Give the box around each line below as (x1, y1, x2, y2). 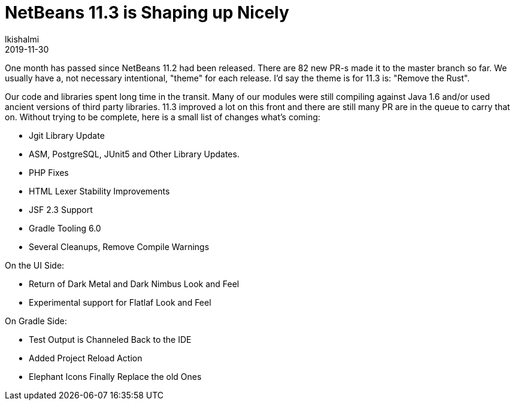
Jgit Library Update (29, 130, 105, 141)
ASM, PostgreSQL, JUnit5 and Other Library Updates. (29, 148, 240, 159)
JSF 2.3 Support (29, 204, 93, 215)
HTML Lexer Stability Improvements (29, 185, 170, 196)
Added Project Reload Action (29, 352, 143, 363)
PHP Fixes (29, 167, 69, 178)
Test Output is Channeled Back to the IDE (29, 334, 192, 345)
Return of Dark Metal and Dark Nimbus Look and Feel (29, 278, 240, 289)
